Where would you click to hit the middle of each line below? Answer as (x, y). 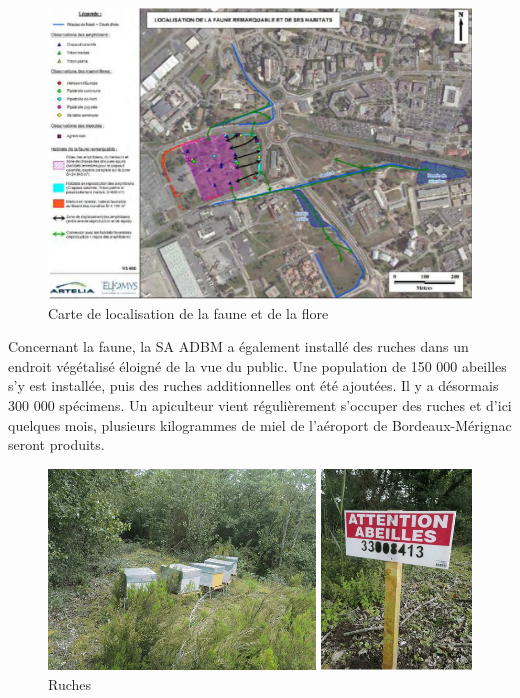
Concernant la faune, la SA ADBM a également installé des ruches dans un (238, 346)
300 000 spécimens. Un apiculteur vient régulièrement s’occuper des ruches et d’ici (260, 405)
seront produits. (56, 444)
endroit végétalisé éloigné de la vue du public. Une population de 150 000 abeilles (257, 365)
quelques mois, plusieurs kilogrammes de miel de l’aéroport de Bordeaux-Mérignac (260, 424)
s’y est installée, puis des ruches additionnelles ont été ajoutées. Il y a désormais (253, 385)
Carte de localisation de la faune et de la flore (188, 312)
